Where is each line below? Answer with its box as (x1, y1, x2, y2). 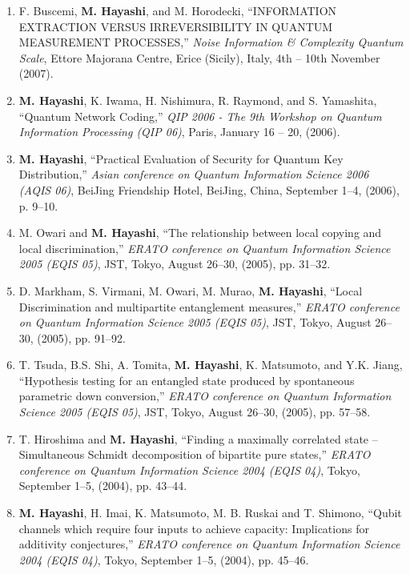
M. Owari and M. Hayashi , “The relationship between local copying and (18, 224, 382, 241)
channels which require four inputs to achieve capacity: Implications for (18, 520, 369, 536)
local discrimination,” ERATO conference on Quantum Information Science (18, 239, 391, 256)
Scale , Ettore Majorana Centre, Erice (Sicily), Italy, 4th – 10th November (18, 49, 380, 66)
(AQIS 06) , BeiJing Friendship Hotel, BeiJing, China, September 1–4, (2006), (18, 181, 400, 198)
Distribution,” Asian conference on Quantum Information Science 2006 (18, 166, 369, 183)
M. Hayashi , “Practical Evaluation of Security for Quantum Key (18, 150, 344, 167)
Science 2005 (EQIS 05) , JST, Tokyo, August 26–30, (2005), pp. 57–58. (18, 403, 371, 420)
